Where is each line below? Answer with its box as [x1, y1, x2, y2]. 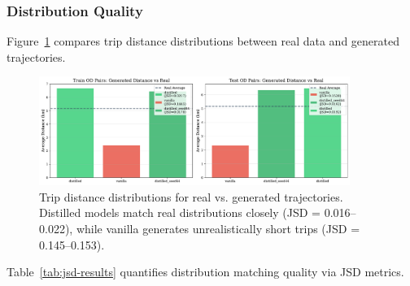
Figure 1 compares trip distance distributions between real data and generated [7, 32, 399, 50]
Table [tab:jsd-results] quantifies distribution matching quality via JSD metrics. [7, 263, 404, 280]
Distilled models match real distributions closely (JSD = [39, 204, 321, 221]
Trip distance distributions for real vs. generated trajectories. [39, 188, 343, 205]
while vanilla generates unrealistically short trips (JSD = [76, 219, 360, 236]
